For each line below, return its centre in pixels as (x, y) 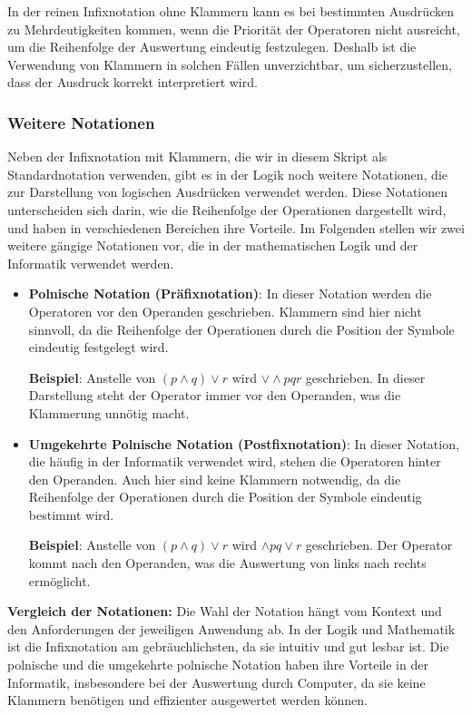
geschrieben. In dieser (365, 377)
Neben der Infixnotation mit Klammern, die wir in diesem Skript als (197, 157)
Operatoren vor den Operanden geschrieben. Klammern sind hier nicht (225, 311)
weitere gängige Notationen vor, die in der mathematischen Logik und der (213, 245)
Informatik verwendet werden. (91, 263)
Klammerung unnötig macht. (109, 412)
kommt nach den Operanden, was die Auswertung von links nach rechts (227, 563)
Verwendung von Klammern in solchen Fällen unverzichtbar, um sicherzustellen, (230, 64)
